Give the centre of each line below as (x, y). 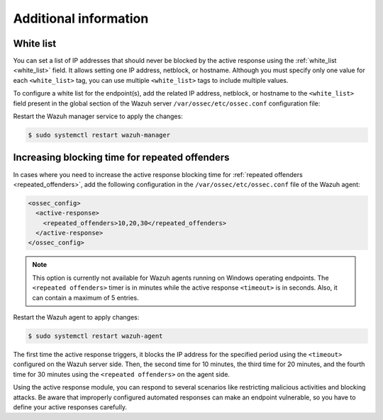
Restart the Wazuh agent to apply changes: (76, 317)
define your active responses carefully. (70, 407)
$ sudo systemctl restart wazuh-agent (95, 336)
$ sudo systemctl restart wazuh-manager (99, 135)
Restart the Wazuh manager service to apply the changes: (98, 116)
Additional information (81, 18)
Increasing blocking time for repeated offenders (121, 158)
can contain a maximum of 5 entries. (85, 297)
